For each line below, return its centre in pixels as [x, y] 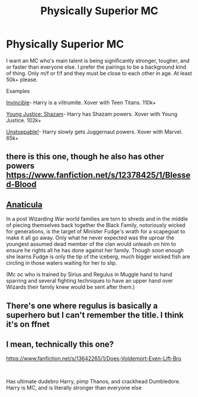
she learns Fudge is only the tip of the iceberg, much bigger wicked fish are [98, 257]
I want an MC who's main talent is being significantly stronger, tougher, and [98, 60]
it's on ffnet [28, 324]
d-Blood [21, 185]
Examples [18, 91]
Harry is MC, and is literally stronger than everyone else [74, 388]
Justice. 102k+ [24, 120]
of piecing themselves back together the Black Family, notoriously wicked [96, 225]
